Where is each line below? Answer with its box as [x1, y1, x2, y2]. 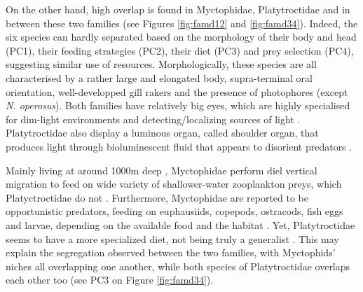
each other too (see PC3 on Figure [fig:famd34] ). [6, 272, 214, 287]
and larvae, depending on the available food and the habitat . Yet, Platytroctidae [6, 217, 355, 232]
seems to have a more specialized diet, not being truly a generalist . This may [6, 231, 339, 246]
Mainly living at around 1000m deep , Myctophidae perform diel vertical [6, 162, 317, 177]
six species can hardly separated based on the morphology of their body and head [6, 29, 357, 44]
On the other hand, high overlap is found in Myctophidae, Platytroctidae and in [6, 2, 350, 16]
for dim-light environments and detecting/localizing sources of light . [6, 111, 301, 126]
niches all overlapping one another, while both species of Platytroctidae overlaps [6, 258, 350, 273]
